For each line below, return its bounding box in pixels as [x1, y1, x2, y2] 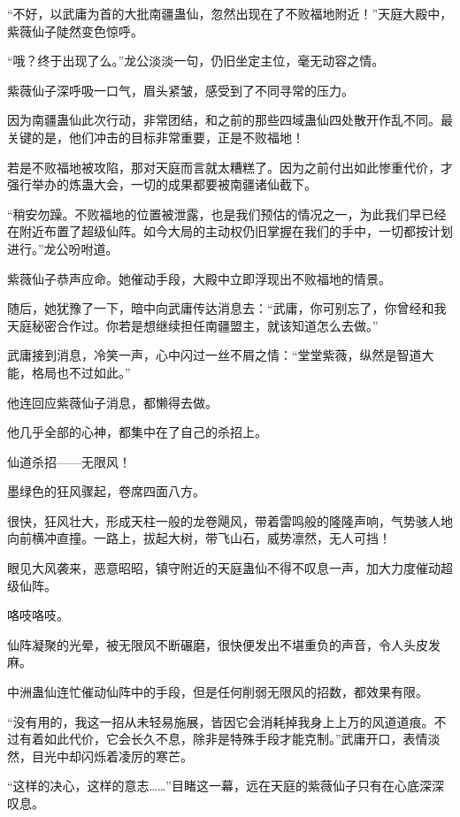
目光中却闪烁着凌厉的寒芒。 [31, 746, 193, 765]
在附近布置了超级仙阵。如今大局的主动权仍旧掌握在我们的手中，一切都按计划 [7, 222, 453, 241]
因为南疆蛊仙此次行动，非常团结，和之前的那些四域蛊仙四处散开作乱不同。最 [7, 111, 453, 129]
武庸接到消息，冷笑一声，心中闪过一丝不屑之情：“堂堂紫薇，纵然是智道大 [7, 346, 434, 364]
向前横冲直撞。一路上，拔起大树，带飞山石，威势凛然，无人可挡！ [7, 529, 391, 547]
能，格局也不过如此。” [7, 363, 131, 381]
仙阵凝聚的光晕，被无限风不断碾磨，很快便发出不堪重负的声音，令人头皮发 [7, 635, 441, 653]
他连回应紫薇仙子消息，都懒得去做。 [7, 393, 218, 411]
